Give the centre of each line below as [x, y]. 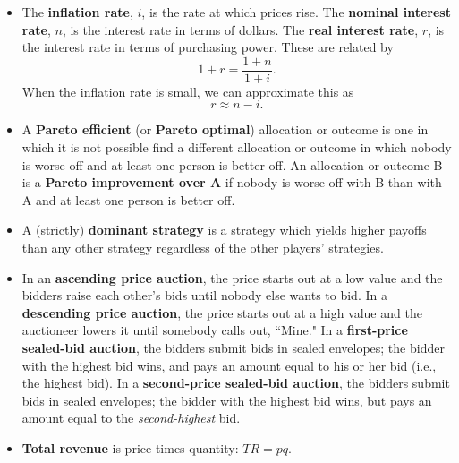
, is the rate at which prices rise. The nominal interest [296, 12]
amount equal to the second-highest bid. [131, 418]
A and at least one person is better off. [128, 199]
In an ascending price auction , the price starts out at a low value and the [232, 277]
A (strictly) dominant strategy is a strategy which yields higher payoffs [224, 230]
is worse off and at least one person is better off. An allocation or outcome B [232, 164]
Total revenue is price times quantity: [130, 447]
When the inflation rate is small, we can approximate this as [188, 91]
